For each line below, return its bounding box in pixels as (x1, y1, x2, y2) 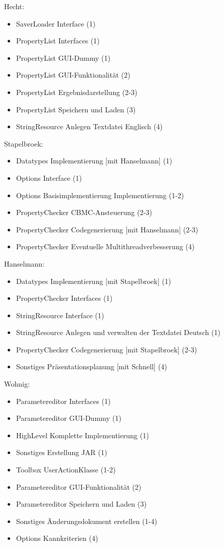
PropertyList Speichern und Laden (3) (16, 104, 136, 114)
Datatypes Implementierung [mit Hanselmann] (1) (16, 155, 173, 166)
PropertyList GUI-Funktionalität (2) (16, 69, 130, 80)
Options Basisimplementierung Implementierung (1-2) (16, 189, 184, 200)
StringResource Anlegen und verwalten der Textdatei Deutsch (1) (16, 327, 221, 338)
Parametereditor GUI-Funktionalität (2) (16, 481, 142, 492)
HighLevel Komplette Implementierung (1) (16, 430, 149, 440)
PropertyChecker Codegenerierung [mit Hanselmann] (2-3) (16, 224, 199, 234)
